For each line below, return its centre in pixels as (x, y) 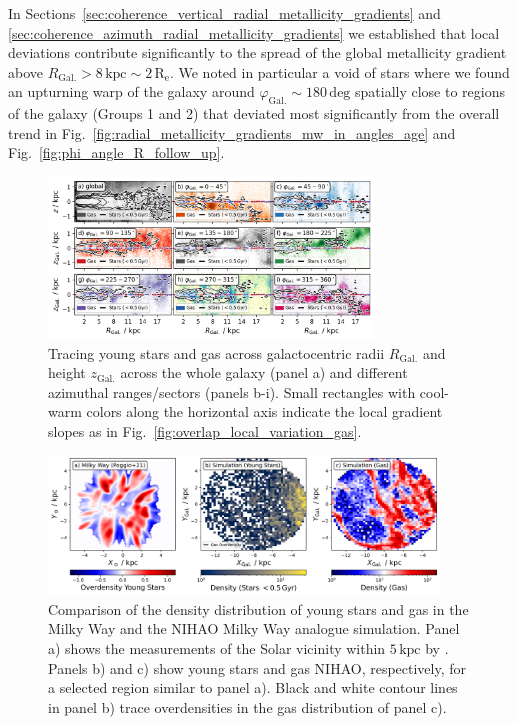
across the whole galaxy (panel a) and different (264, 372)
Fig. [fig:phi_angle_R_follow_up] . (116, 152)
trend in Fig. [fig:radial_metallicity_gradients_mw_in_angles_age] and (232, 132)
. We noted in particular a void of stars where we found (339, 71)
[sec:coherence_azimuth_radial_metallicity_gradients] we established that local (254, 32)
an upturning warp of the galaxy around (131, 91)
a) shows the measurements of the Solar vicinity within (217, 648)
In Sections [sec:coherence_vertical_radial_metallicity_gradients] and (224, 13)
